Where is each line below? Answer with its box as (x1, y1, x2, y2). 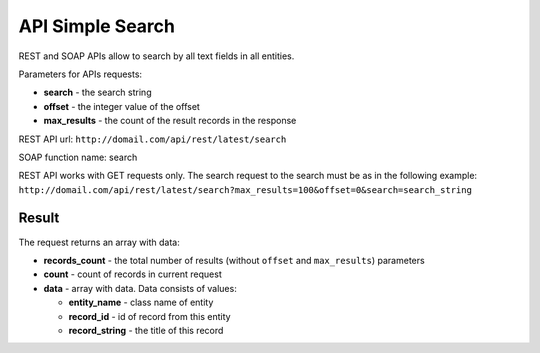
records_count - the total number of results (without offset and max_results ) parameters (43, 254, 425, 266)
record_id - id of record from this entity (68, 310, 231, 322)
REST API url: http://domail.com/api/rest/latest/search (18, 133, 287, 145)
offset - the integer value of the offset (43, 100, 200, 112)
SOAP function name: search (18, 151, 138, 163)
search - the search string (43, 86, 152, 99)
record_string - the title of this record (68, 324, 224, 336)
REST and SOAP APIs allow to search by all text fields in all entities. (18, 50, 295, 62)
